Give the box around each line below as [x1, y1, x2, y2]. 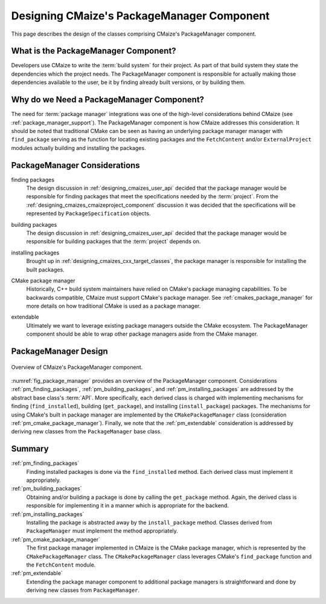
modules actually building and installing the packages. [11, 144, 146, 151]
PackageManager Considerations [11, 160, 140, 170]
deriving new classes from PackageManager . [26, 586, 140, 594]
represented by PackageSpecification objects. [26, 210, 151, 217]
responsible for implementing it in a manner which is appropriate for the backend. [26, 502, 229, 509]
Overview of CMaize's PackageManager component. [11, 363, 143, 371]
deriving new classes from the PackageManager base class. [11, 428, 162, 435]
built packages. [26, 266, 65, 273]
